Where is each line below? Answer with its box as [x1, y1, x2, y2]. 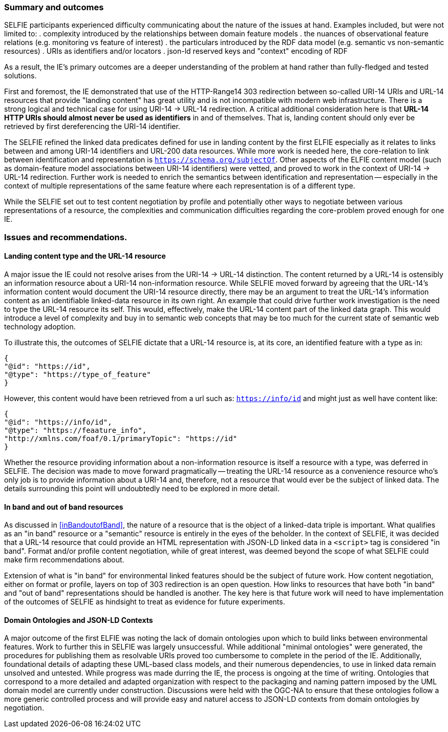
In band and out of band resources [4, 502, 123, 511]
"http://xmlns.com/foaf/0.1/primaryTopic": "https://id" [4, 434, 238, 443]
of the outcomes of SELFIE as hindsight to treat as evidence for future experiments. [4, 597, 285, 606]
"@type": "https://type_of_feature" [4, 370, 151, 379]
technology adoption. [4, 322, 76, 331]
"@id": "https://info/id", [4, 417, 112, 426]
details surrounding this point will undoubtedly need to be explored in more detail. [4, 484, 280, 493]
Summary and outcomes [4, 2, 104, 12]
